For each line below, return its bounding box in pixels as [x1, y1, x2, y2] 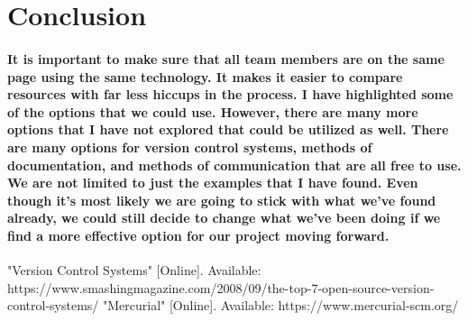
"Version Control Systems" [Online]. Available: [7, 261, 262, 280]
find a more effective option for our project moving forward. [7, 225, 390, 244]
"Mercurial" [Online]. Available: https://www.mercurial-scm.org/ [103, 296, 459, 315]
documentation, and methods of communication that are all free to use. [7, 155, 462, 174]
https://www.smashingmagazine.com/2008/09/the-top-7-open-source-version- [7, 278, 435, 297]
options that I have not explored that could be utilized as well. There [7, 120, 449, 139]
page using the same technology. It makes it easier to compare [7, 67, 403, 86]
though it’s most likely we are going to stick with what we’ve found [7, 190, 436, 209]
